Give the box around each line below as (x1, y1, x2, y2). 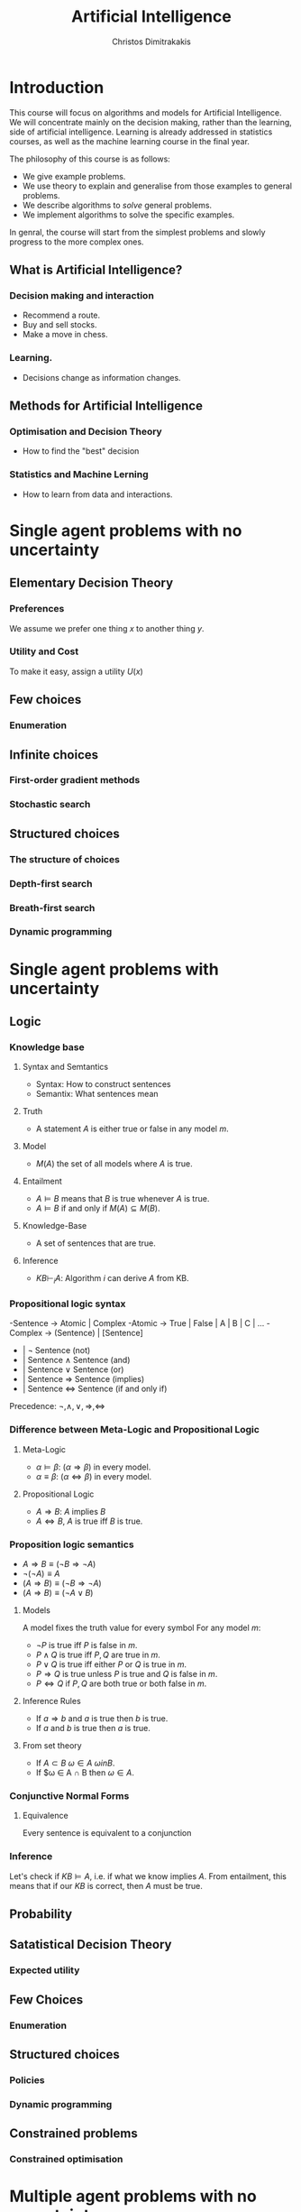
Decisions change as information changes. (22, 372, 182, 382)
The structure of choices (9, 853, 120, 865)
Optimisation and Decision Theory (9, 425, 162, 438)
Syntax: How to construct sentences (35, 1079, 171, 1090)
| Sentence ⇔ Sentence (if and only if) (22, 1383, 168, 1395)
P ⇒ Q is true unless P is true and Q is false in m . (35, 1669, 218, 1680)
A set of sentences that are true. (35, 1238, 156, 1249)
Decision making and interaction (9, 290, 155, 301)
